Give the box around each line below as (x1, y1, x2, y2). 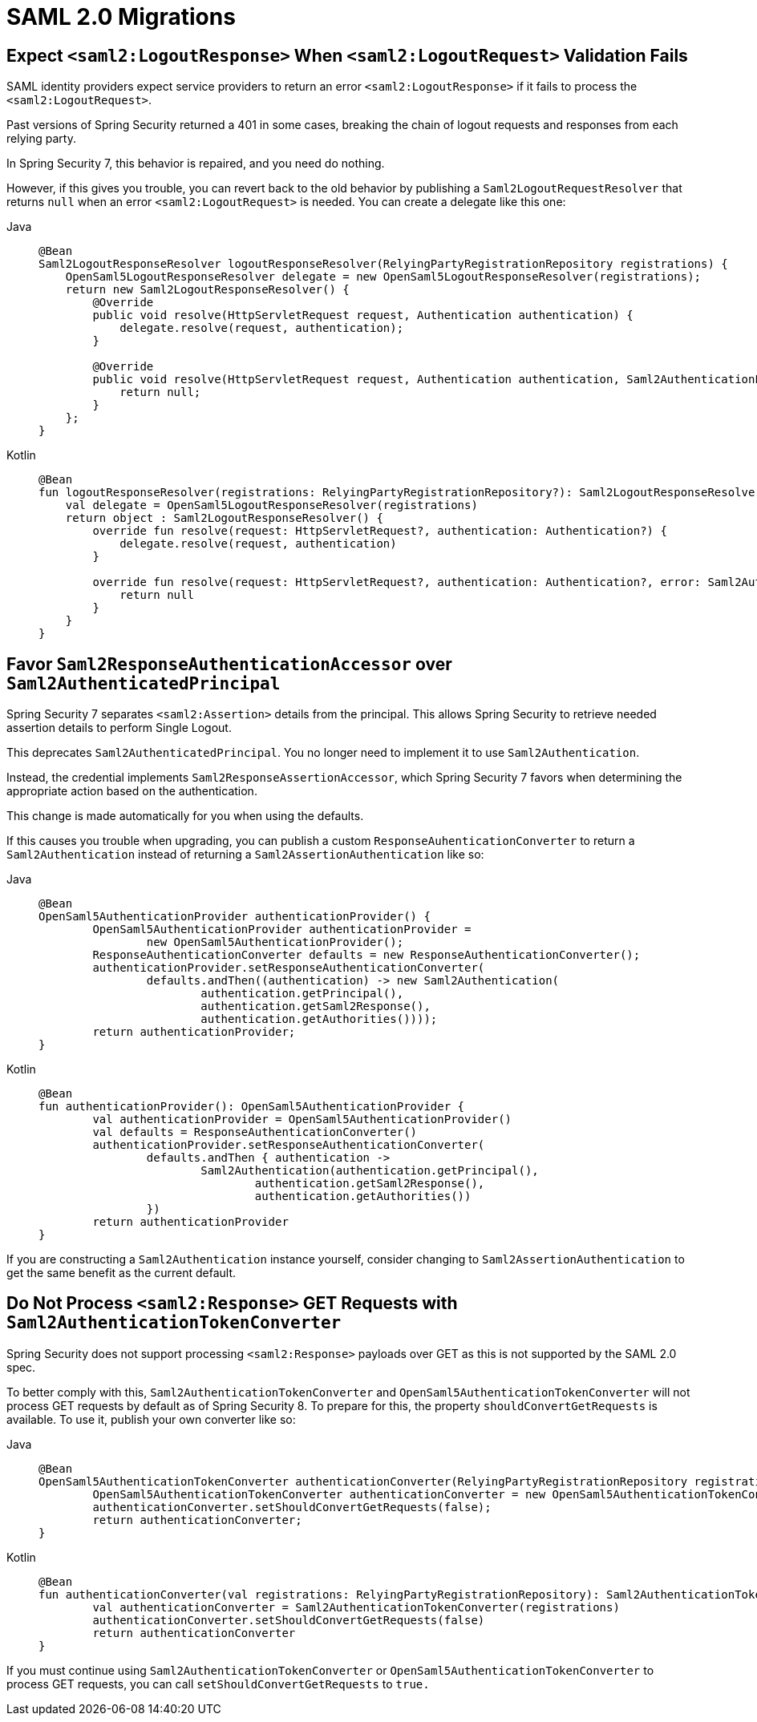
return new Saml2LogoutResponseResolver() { (65, 283, 350, 297)
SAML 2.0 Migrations (6, 3, 236, 30)
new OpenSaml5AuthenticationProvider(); (146, 936, 404, 949)
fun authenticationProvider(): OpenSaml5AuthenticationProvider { (38, 1100, 465, 1114)
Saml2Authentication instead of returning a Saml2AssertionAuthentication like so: (6, 847, 484, 862)
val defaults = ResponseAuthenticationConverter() (92, 1126, 418, 1139)
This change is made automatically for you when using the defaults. (6, 809, 364, 823)
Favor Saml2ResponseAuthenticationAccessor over (6, 653, 452, 674)
